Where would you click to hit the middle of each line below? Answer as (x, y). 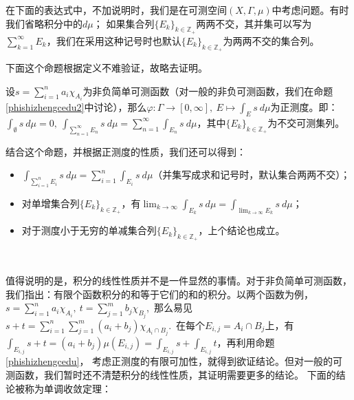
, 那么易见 (169, 307)
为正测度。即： (304, 107)
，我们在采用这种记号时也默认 (114, 40)
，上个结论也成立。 (242, 230)
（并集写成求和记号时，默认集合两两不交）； (252, 175)
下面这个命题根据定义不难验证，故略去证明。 (107, 67)
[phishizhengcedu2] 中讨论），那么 (76, 107)
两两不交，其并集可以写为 (254, 23)
